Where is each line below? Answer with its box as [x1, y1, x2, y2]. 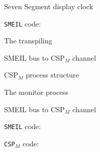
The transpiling [4, 35, 53, 46]
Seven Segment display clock [4, 1, 93, 11]
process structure [26, 69, 79, 80]
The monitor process [4, 87, 68, 97]
